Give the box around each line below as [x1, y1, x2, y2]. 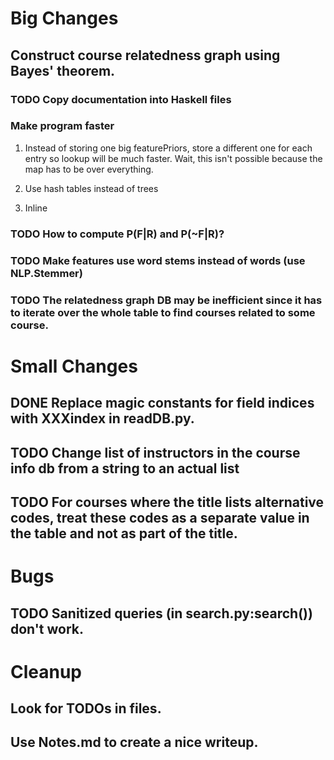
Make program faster [10, 119, 115, 133]
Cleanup [10, 660, 83, 683]
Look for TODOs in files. [10, 700, 162, 717]
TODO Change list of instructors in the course [10, 444, 301, 461]
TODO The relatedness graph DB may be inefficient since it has [10, 293, 323, 307]
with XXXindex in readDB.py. [10, 410, 195, 427]
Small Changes [10, 355, 138, 377]
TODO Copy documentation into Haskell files [10, 92, 232, 106]
